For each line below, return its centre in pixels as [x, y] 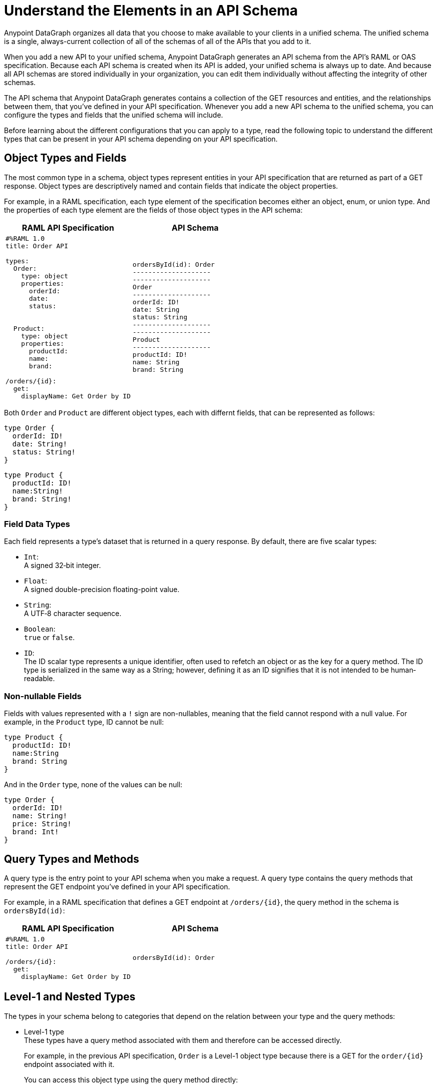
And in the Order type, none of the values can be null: [93, 785]
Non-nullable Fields [43, 696]
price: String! [42, 824]
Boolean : [40, 629]
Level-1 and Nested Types [70, 997]
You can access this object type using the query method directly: [131, 1079]
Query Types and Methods [72, 859]
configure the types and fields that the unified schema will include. [114, 115]
